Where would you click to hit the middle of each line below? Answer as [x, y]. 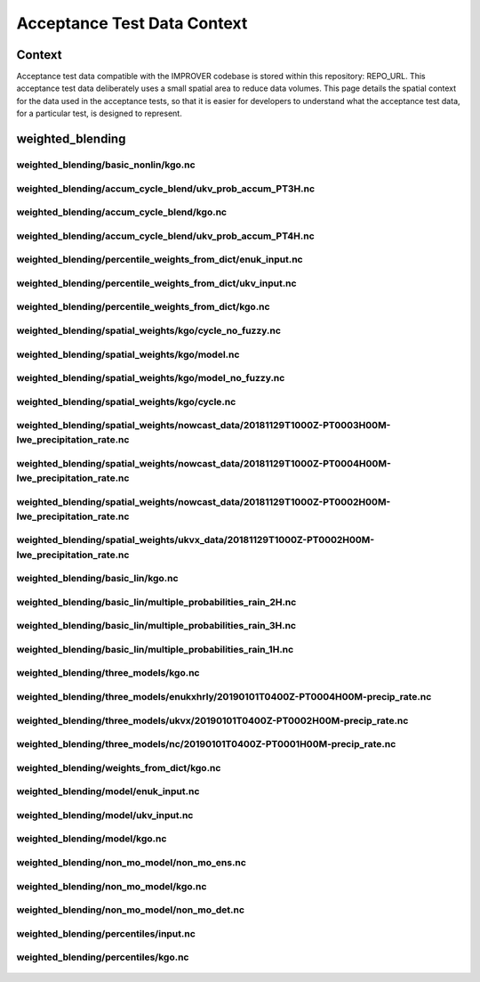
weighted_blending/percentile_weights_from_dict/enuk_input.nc [160, 260]
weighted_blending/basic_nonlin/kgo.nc [106, 165]
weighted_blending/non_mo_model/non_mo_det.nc [130, 910]
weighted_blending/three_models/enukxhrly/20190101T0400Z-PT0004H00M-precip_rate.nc [224, 697]
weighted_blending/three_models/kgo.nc [108, 673]
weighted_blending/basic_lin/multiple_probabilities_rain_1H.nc [155, 649]
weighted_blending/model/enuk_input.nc [108, 791]
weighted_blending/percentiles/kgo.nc [103, 957]
